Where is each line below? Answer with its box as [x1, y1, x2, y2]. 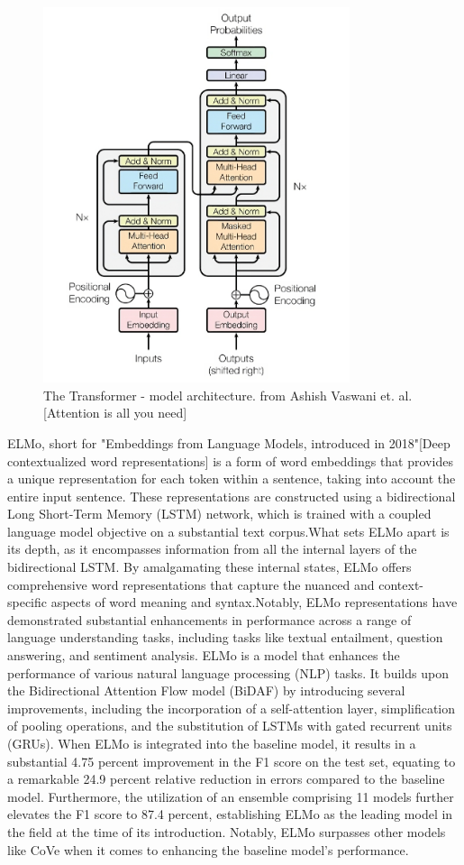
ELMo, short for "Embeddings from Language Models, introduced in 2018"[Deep [7, 433, 450, 452]
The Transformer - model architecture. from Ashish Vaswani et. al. [43, 385, 413, 404]
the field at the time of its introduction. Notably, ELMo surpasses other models [7, 822, 446, 841]
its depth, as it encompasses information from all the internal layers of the [7, 539, 417, 558]
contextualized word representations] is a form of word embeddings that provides [7, 451, 453, 470]
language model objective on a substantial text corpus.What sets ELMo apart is [7, 521, 450, 540]
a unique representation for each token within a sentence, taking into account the [7, 469, 456, 488]
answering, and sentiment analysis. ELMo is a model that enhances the [7, 646, 400, 665]
